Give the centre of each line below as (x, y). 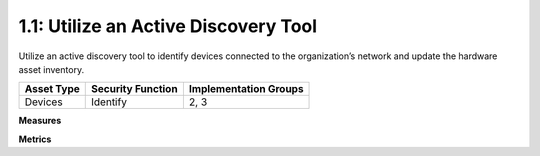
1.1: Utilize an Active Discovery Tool (168, 26)
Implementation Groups (246, 89)
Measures (40, 121)
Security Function (135, 89)
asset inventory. (51, 69)
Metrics (35, 139)
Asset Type (52, 89)
